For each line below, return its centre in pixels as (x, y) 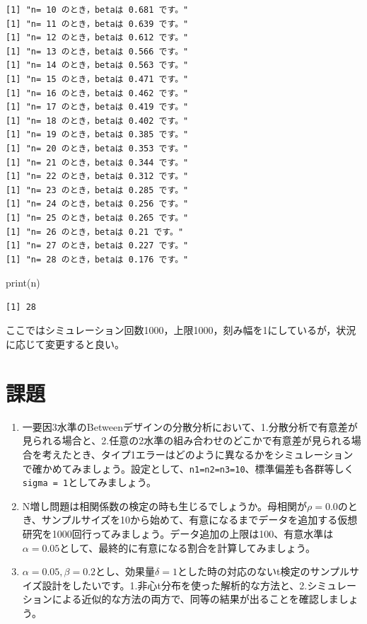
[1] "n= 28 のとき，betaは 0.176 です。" (97, 259)
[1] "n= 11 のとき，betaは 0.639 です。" (97, 24)
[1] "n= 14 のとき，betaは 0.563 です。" (97, 65)
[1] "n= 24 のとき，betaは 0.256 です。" (97, 204)
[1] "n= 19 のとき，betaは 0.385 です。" (97, 135)
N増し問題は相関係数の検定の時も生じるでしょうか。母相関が (165, 505)
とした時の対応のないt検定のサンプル (263, 571)
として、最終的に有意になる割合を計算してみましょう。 (187, 547)
